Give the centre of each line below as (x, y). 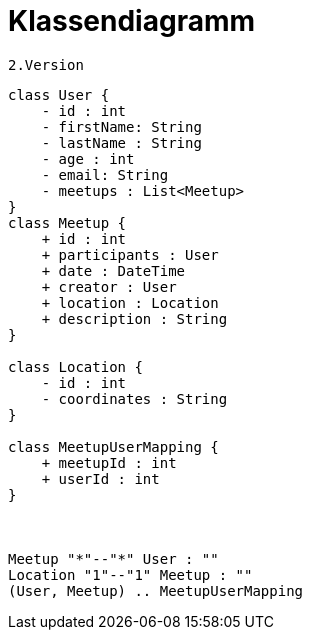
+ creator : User (109, 286)
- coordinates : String (134, 398)
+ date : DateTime (113, 270)
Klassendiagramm (132, 21)
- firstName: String (121, 126)
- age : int (88, 158)
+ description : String (134, 318)
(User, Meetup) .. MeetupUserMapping (156, 590)
